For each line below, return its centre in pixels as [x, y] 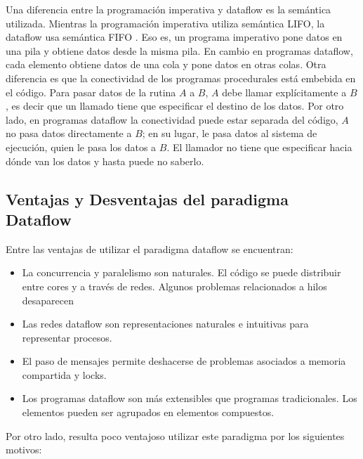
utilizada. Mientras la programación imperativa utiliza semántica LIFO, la [165, 23]
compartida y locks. [64, 374]
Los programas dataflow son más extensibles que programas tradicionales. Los [190, 398]
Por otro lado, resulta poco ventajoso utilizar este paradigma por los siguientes [175, 435]
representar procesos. [67, 337]
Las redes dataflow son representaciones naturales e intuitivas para [165, 324]
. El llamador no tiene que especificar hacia [259, 147]
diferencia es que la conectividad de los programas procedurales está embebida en [181, 78]
